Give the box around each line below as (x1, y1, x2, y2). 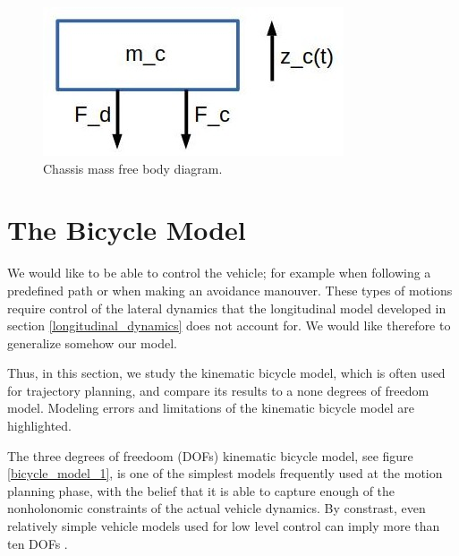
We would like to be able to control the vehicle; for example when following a (7, 263, 431, 282)
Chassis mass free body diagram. (43, 158, 223, 177)
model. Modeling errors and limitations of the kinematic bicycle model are (7, 398, 414, 417)
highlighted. (7, 416, 72, 435)
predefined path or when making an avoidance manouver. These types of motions (7, 280, 453, 299)
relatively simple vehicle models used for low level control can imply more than (7, 517, 440, 535)
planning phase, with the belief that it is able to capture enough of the (7, 481, 395, 500)
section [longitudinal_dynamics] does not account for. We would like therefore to (7, 316, 451, 335)
